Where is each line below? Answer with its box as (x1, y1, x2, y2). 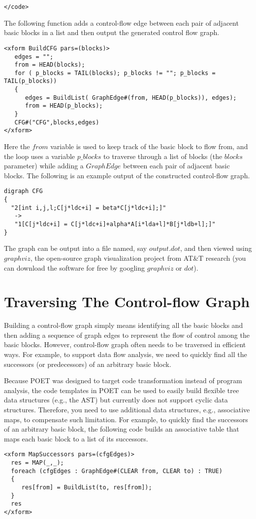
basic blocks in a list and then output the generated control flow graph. (4, 27, 220, 38)
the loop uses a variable (4, 151, 75, 161)
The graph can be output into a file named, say (4, 243, 147, 253)
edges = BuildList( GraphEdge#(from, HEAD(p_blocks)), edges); (25, 94, 237, 101)
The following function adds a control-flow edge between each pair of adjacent (4, 17, 239, 28)
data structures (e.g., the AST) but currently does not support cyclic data (4, 395, 228, 405)
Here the (4, 141, 30, 152)
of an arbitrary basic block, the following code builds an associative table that (4, 424, 239, 434)
